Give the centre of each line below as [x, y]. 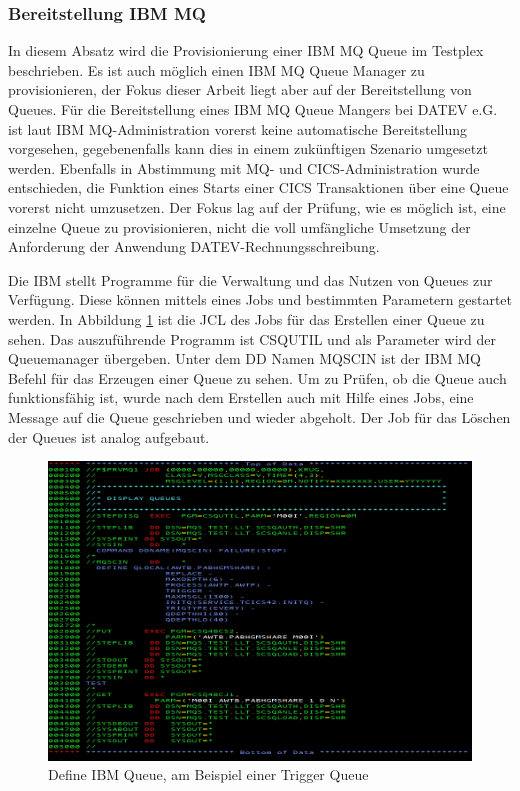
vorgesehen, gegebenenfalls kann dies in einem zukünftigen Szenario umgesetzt [248, 148]
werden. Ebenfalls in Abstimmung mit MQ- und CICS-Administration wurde [244, 167]
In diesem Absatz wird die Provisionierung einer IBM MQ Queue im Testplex [246, 50]
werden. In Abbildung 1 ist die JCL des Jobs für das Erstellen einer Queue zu [246, 318]
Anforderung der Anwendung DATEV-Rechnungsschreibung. [194, 246]
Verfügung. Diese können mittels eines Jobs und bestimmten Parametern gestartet [260, 299]
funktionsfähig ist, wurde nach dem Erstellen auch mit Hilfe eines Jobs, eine [241, 397]
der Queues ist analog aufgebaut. [109, 436]
